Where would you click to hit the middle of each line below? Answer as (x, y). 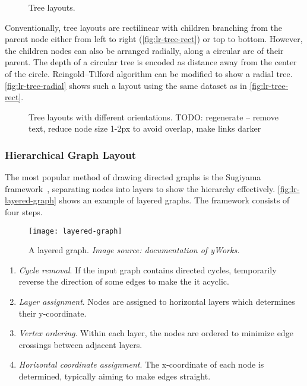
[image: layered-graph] (75, 231)
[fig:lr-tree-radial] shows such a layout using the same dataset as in (126, 85)
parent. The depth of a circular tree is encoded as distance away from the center (151, 62)
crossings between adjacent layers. (80, 344)
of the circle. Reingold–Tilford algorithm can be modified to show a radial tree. (149, 73)
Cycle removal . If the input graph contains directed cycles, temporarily (148, 269)
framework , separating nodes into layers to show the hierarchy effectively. (140, 188)
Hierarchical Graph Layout (71, 154)
